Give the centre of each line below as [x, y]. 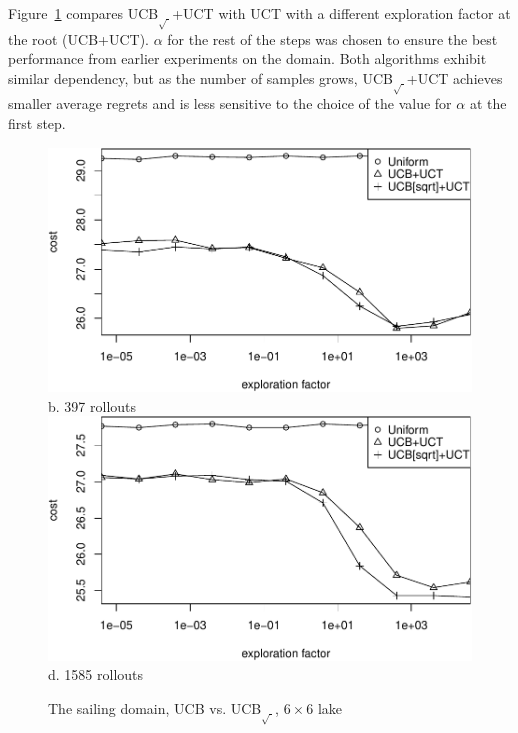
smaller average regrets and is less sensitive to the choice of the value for [230, 103]
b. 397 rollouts [92, 405]
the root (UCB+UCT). [79, 38]
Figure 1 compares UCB [83, 13]
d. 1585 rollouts [96, 674]
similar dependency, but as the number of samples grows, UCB [200, 77]
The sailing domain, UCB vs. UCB [155, 707]
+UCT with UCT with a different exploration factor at [341, 13]
